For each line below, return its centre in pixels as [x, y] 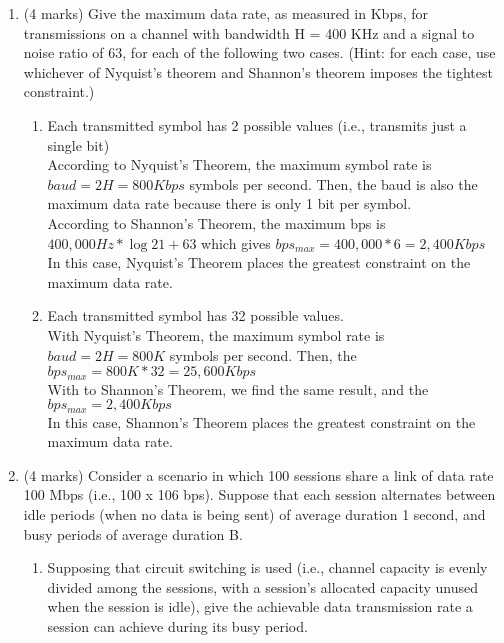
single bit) [78, 144]
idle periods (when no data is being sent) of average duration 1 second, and [254, 513]
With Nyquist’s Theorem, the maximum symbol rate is [216, 334]
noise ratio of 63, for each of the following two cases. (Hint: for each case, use [259, 52]
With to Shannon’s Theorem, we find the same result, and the [238, 388]
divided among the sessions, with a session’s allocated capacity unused [262, 586]
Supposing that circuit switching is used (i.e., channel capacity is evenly [267, 567]
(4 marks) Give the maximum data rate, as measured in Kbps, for [226, 13]
